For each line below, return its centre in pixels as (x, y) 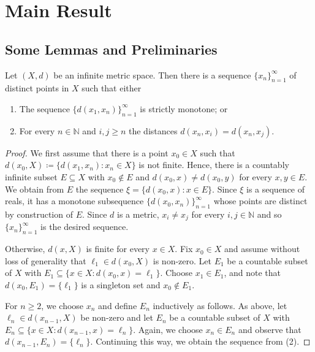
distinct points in (37, 88)
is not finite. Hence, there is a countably (214, 165)
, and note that (252, 273)
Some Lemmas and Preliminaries (111, 49)
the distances (153, 130)
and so (269, 214)
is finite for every (118, 249)
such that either (112, 88)
